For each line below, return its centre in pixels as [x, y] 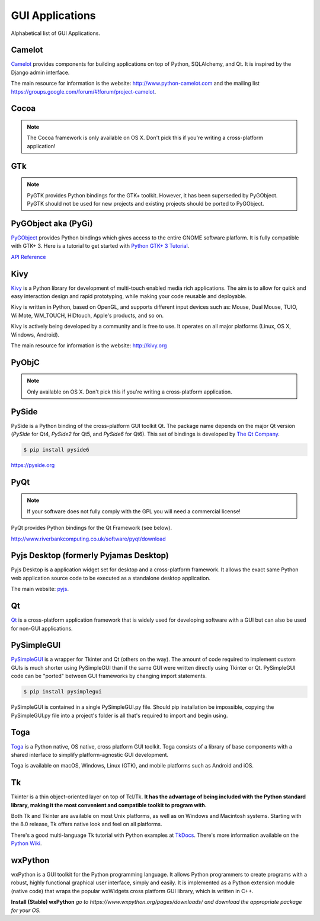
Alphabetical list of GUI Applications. [56, 33]
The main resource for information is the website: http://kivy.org [89, 345]
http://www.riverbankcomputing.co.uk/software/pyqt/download [88, 539]
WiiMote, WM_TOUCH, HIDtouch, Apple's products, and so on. [87, 315]
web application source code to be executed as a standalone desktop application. [111, 578]
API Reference [28, 257]
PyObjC [25, 362]
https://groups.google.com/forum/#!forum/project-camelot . [84, 91]
